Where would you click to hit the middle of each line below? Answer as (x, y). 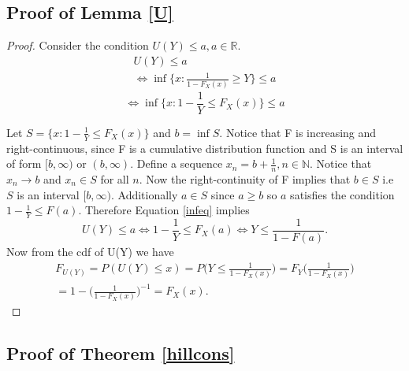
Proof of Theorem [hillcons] (121, 353)
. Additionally (144, 194)
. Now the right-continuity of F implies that (245, 179)
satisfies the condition (342, 194)
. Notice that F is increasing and (298, 132)
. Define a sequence (177, 163)
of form (24, 163)
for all (115, 179)
